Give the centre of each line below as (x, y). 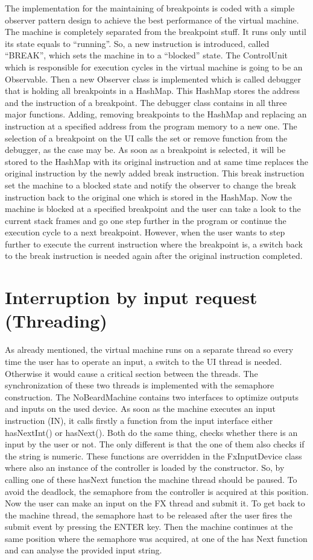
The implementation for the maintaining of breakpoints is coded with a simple (150, 8)
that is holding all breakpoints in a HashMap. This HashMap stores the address (152, 91)
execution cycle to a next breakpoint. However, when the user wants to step (145, 232)
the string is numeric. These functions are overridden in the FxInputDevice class (153, 456)
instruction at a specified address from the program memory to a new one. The (151, 126)
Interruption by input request (131, 297)
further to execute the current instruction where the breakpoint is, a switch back (154, 244)
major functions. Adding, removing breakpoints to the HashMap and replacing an (156, 114)
